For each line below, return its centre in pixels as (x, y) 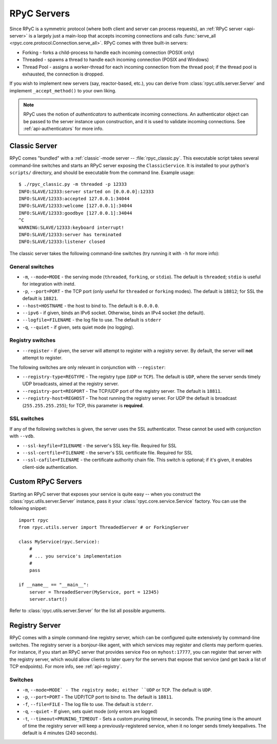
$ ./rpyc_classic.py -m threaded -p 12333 (73, 184)
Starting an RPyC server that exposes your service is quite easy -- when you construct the (105, 494)
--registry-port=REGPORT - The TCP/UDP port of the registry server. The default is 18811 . (122, 391)
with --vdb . (22, 436)
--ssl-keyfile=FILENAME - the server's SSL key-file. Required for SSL (100, 445)
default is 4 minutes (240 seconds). (60, 733)
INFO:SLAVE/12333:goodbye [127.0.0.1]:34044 (76, 213)
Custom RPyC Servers (46, 482)
